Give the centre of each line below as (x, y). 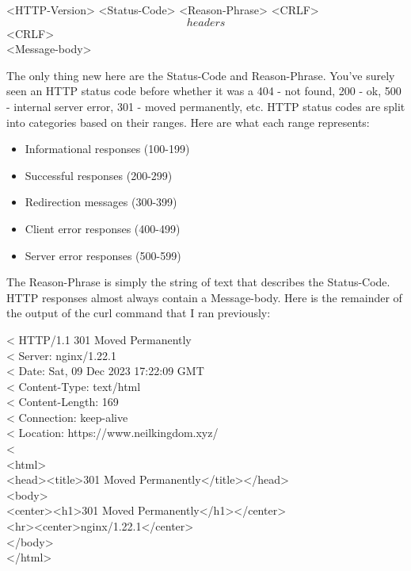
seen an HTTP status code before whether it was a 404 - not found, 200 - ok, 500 (204, 91)
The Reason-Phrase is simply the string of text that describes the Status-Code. (198, 282)
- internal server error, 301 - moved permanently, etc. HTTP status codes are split (206, 106)
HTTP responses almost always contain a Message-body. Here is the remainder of (204, 297)
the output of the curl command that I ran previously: (139, 313)
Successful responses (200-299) (99, 175)
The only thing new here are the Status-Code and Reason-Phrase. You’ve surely (201, 75)
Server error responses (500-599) (103, 255)
